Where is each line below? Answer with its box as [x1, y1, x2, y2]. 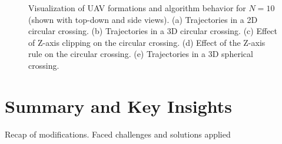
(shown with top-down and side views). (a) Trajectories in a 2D [28, 13, 258, 25]
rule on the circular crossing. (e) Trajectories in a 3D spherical [28, 48, 253, 60]
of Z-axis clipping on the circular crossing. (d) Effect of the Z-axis [28, 36, 266, 48]
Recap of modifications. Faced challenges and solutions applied [5, 128, 231, 140]
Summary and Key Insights [5, 93, 233, 118]
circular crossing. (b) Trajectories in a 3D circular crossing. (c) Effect [28, 25, 278, 37]
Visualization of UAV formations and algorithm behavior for [28, 2, 246, 14]
